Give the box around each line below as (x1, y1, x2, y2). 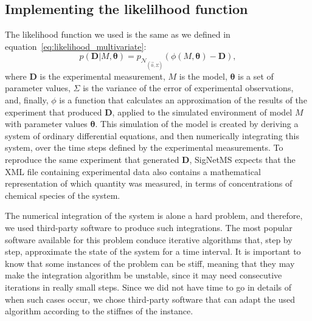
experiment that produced (5, 105, 102, 118)
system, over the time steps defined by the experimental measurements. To (5, 141, 283, 154)
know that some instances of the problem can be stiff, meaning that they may (5, 257, 295, 269)
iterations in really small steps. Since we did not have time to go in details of (5, 280, 291, 293)
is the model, (179, 69, 227, 82)
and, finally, (5, 94, 49, 106)
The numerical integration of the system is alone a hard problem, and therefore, (5, 209, 303, 222)
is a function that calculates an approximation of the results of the (59, 94, 307, 106)
